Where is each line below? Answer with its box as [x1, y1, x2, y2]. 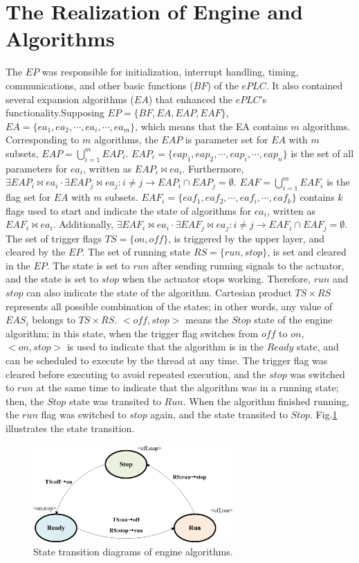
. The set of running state [82, 244, 191, 259]
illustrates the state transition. [6, 421, 135, 436]
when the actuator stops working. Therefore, [122, 271, 311, 286]
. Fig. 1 [310, 407, 338, 422]
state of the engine [254, 312, 333, 327]
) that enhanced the [148, 91, 232, 106]
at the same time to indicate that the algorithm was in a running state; [36, 380, 339, 395]
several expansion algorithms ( [6, 91, 134, 106]
